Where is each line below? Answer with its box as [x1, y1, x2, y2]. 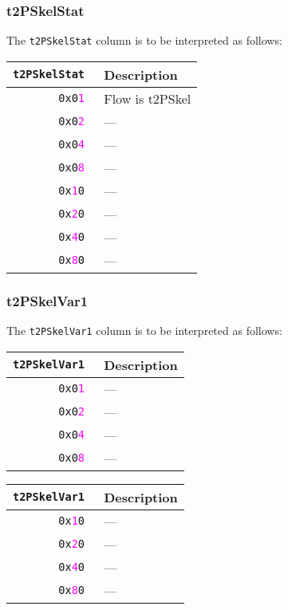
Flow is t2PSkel [104, 89, 191, 108]
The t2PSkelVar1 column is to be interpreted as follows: [6, 322, 282, 339]
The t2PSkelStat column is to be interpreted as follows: [6, 32, 282, 49]
